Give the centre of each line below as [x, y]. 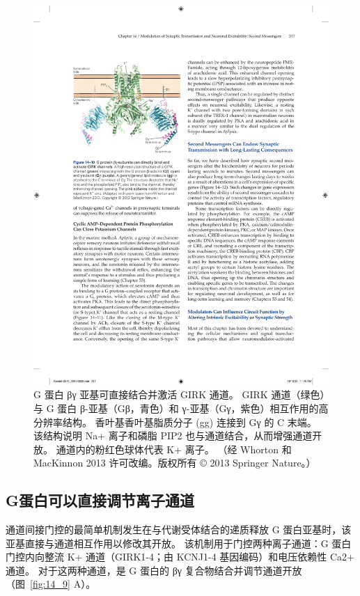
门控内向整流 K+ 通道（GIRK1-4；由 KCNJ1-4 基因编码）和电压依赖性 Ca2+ [180, 557]
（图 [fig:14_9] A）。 [51, 584]
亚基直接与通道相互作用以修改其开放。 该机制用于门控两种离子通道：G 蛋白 [179, 543]
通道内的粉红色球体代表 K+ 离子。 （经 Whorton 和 [174, 449]
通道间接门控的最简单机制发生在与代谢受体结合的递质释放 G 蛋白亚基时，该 [179, 530]
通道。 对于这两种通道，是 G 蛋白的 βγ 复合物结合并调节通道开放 [154, 570]
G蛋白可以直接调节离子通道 [100, 500]
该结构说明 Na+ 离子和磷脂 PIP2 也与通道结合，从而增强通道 [173, 436]
